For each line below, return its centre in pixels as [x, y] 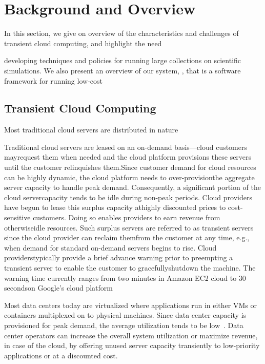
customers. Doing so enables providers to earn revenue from [127, 217]
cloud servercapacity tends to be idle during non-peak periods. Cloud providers [128, 197]
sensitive [17, 217]
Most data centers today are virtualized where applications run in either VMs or [130, 305]
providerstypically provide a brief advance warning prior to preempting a [119, 257]
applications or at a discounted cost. [61, 355]
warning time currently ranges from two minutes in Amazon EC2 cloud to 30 [125, 277]
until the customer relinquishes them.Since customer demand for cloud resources [130, 167]
